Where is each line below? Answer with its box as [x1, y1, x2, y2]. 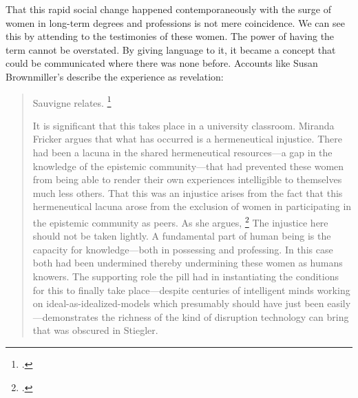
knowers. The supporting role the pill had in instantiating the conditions [32, 269, 339, 283]
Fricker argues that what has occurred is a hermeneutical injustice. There [32, 132, 342, 146]
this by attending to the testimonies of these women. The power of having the [6, 29, 335, 43]
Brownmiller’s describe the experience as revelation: [6, 69, 224, 83]
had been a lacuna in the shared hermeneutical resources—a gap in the [32, 145, 333, 159]
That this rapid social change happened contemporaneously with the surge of [6, 2, 331, 16]
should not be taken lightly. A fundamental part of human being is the [32, 229, 331, 243]
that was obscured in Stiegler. [32, 323, 158, 337]
